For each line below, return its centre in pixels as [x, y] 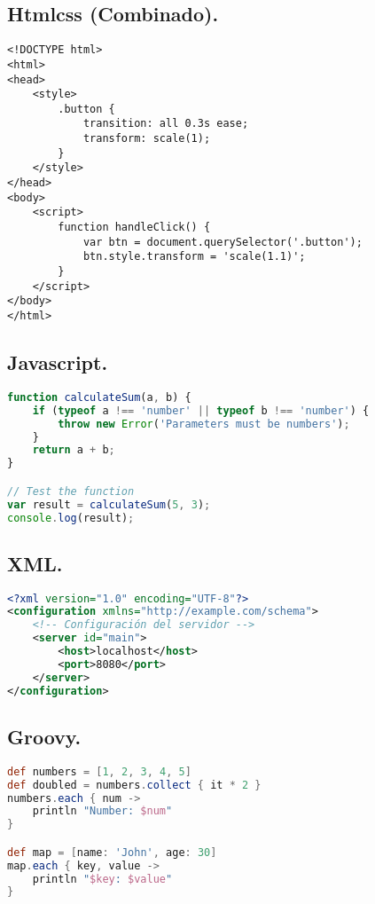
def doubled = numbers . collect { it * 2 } [134, 785]
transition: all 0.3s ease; [166, 124]
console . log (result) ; [71, 518]
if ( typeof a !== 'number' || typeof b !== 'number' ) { [201, 410]
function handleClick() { [134, 228]
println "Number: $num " [102, 811]
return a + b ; [74, 450]
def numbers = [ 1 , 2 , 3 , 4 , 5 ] [99, 771]
